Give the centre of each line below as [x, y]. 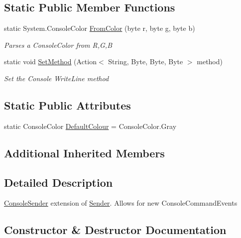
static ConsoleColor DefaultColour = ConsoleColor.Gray [90, 126]
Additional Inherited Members [84, 153]
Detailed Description [59, 182]
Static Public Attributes [67, 105]
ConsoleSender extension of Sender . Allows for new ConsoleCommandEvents [121, 203]
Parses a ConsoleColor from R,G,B [58, 45]
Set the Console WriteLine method [57, 78]
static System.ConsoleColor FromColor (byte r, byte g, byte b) [100, 28]
